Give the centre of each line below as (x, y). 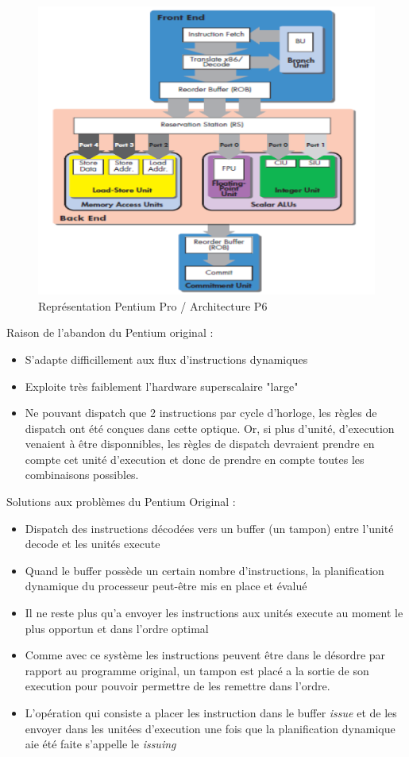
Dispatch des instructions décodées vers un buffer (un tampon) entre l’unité (209, 528)
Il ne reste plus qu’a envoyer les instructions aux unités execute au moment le (214, 613)
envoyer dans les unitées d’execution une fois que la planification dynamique (210, 728)
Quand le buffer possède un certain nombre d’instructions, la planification (204, 570)
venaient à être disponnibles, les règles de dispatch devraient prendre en (200, 444)
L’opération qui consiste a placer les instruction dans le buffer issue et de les (211, 713)
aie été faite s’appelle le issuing (100, 744)
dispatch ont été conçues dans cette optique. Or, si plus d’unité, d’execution (210, 428)
